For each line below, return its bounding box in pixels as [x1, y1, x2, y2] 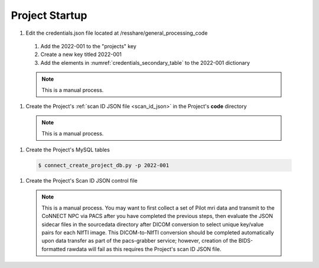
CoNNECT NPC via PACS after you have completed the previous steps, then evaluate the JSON [41, 213, 274, 220]
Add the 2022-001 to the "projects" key [40, 42, 137, 49]
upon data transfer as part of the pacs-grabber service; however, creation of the [41, 237, 237, 244]
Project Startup [11, 9, 87, 22]
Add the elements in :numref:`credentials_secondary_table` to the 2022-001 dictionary [40, 59, 250, 66]
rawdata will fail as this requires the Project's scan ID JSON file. [67, 245, 222, 253]
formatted [41, 245, 66, 253]
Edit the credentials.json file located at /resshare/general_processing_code [25, 29, 208, 37]
